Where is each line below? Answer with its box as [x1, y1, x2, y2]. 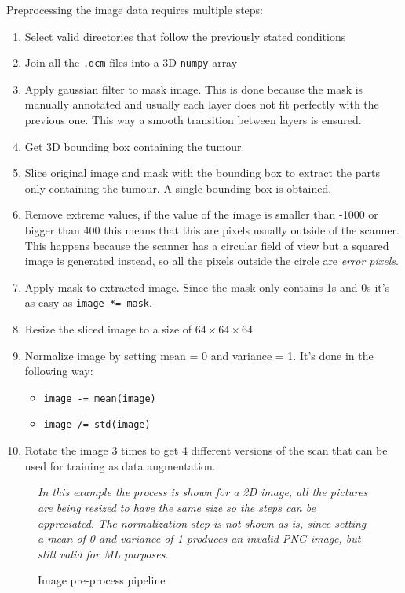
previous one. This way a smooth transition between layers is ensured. [24, 112, 362, 128]
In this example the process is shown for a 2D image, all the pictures [38, 484, 368, 500]
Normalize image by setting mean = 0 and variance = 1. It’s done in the [24, 347, 374, 363]
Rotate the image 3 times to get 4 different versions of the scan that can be [24, 442, 388, 459]
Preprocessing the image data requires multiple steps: [6, 2, 263, 17]
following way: [24, 363, 93, 379]
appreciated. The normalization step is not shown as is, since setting [38, 514, 367, 531]
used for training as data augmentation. [24, 457, 216, 473]
